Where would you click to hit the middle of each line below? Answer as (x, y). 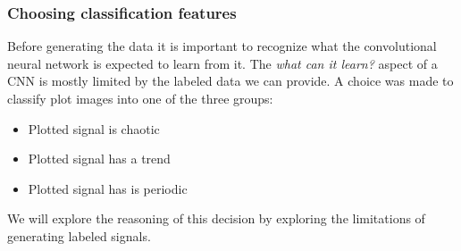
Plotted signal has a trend (99, 159)
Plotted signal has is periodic (108, 188)
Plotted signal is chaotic (94, 128)
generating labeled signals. (79, 235)
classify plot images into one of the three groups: (140, 98)
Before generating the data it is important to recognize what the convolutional (222, 46)
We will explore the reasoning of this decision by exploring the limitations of (216, 218)
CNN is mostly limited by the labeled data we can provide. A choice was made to (230, 81)
